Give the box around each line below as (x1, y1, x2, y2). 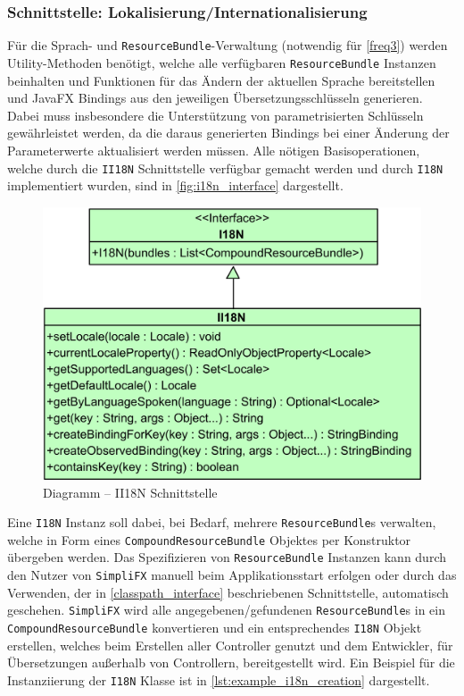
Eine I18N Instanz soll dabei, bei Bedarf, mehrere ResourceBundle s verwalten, (7, 513, 436, 532)
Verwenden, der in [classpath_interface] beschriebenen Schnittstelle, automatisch (7, 583, 449, 601)
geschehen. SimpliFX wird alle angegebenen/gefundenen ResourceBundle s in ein (7, 600, 446, 619)
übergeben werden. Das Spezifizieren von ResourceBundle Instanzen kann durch (7, 548, 446, 566)
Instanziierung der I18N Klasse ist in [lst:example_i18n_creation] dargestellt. (7, 670, 430, 689)
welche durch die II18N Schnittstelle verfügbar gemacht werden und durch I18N (7, 158, 443, 177)
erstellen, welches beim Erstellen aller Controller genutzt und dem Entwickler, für (7, 635, 453, 654)
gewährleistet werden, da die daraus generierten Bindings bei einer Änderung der (7, 123, 450, 142)
